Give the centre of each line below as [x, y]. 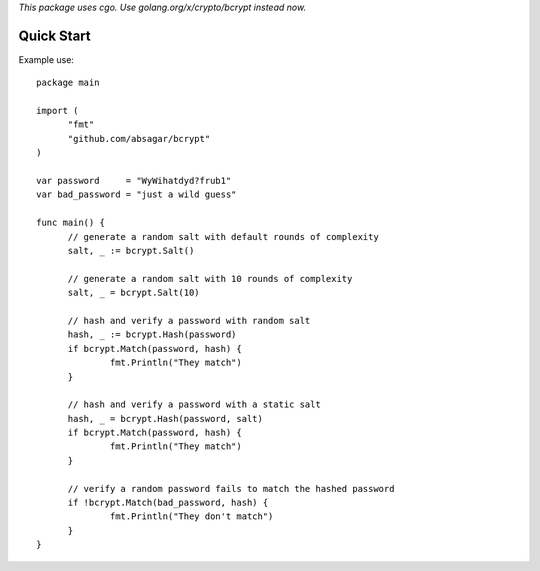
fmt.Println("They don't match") [192, 516]
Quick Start [54, 35]
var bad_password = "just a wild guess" [136, 194]
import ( [57, 111]
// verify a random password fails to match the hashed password [231, 488]
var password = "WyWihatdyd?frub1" [134, 181]
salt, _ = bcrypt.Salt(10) [133, 293]
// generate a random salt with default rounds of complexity [223, 236]
